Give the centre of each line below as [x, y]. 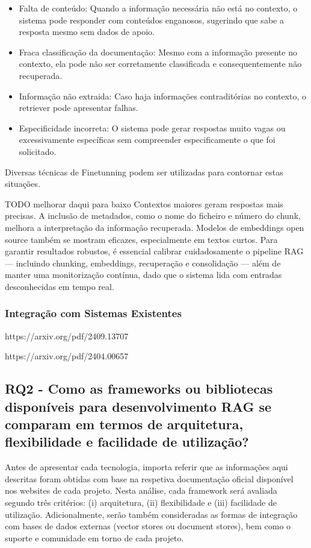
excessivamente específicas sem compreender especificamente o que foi [147, 140]
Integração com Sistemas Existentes [93, 313]
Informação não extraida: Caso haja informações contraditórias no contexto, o [163, 96]
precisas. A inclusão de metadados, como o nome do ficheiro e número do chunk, [153, 216]
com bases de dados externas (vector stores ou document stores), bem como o [148, 526]
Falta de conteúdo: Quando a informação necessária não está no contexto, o [158, 8]
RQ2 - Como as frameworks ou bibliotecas [139, 389]
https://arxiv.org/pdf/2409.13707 [67, 335]
